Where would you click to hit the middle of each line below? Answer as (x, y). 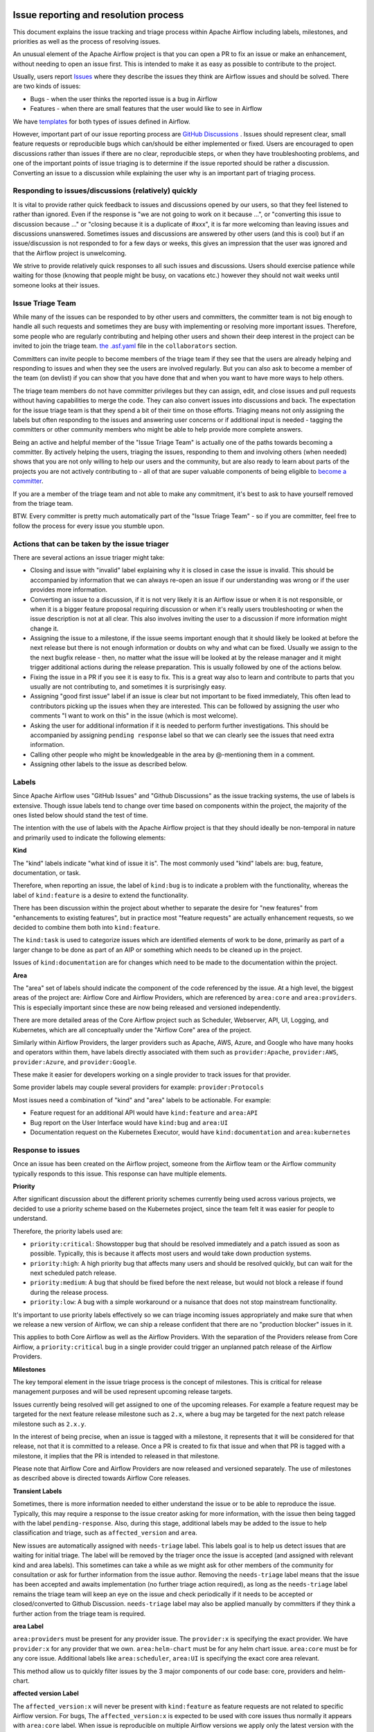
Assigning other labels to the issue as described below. (109, 764)
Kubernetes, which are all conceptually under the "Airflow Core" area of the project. (132, 1030)
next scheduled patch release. (73, 1273)
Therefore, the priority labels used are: (68, 1231)
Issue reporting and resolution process (98, 15)
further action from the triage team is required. (79, 1614)
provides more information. (69, 590)
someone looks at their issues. (56, 285)
